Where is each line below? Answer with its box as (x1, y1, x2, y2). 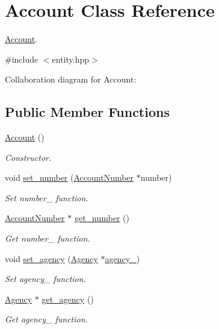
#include (5, 52, 39, 65)
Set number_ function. (5, 191, 88, 204)
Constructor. (5, 151, 52, 163)
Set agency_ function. (5, 272, 86, 285)
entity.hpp (52, 52, 90, 65)
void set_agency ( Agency (5, 252, 98, 265)
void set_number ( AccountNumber (5, 171, 134, 184)
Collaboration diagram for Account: (5, 73, 137, 86)
